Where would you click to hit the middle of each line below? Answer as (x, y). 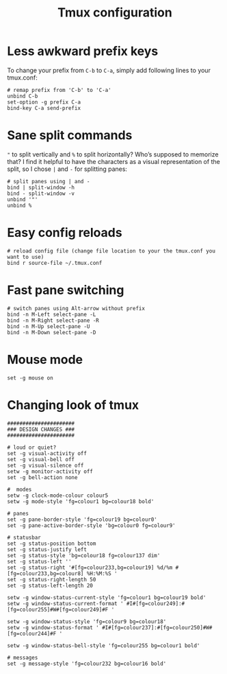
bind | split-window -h (41, 187)
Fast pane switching (66, 290)
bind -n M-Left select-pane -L (52, 314)
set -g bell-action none (42, 477)
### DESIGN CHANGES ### (41, 429)
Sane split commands (70, 136)
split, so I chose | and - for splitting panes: (67, 169)
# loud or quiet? (32, 448)
